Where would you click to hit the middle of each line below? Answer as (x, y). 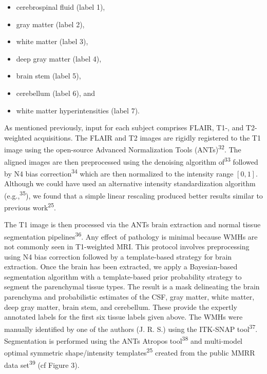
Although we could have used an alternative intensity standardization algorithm (130, 183)
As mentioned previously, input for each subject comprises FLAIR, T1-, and (124, 127)
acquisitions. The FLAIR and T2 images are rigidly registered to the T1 (147, 137)
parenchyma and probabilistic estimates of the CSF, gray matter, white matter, (129, 297)
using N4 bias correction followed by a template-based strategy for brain (118, 256)
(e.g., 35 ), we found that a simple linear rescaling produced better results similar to (133, 194)
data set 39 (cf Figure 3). (42, 364)
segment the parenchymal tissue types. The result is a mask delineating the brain (132, 287)
